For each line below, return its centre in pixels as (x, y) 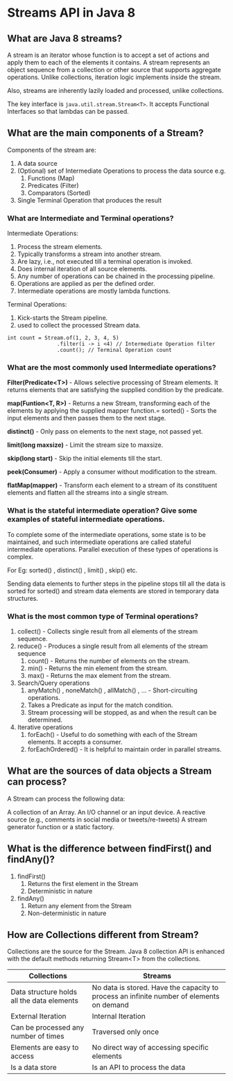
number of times (37, 1037)
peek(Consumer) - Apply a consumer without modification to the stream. (112, 472)
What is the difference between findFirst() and (110, 849)
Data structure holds (44, 992)
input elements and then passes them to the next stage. (87, 418)
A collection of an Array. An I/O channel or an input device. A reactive (106, 812)
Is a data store (34, 1068)
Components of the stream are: (52, 150)
